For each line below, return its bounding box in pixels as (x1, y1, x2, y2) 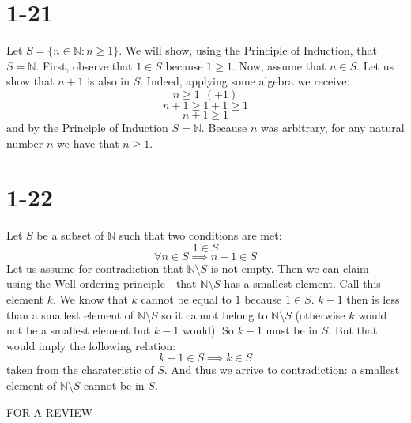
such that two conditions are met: (119, 227, 282, 244)
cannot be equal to (141, 291, 232, 307)
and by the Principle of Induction (6, 119, 168, 135)
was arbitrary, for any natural (261, 119, 405, 135)
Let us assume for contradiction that (6, 259, 183, 276)
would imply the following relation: (6, 337, 175, 353)
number (6, 134, 43, 151)
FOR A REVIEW (6, 403, 93, 420)
